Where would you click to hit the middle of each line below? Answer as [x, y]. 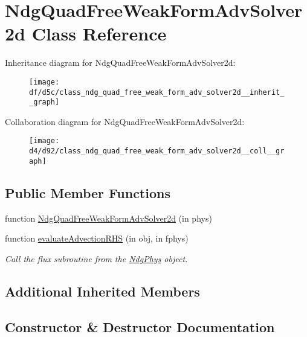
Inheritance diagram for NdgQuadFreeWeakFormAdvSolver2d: [120, 63]
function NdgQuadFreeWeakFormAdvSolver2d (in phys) [108, 218]
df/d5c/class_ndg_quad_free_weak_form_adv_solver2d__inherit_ [157, 92]
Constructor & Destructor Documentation [140, 326]
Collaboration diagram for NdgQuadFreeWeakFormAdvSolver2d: [125, 121]
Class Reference [99, 34]
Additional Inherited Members [102, 291]
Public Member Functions [88, 192]
